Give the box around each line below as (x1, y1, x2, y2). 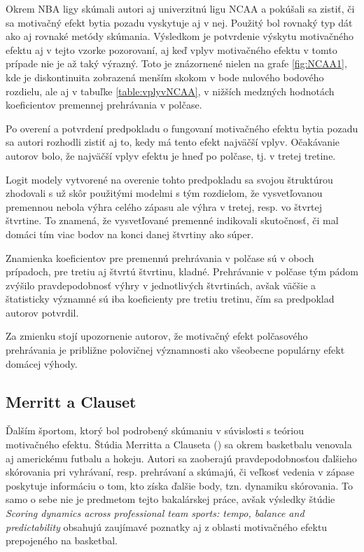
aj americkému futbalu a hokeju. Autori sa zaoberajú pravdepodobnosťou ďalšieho (6, 450, 357, 465)
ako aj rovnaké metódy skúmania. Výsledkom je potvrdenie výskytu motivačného (6, 29, 353, 43)
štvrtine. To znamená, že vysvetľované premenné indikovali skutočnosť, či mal (6, 213, 339, 228)
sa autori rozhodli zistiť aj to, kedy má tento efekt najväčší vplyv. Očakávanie (6, 134, 340, 149)
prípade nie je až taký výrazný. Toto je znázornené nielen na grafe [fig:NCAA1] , (6, 56, 347, 71)
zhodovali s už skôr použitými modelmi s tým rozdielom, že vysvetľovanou (6, 186, 323, 200)
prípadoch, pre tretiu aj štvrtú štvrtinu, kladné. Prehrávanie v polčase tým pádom (6, 264, 358, 279)
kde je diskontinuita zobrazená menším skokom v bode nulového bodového (6, 69, 324, 84)
